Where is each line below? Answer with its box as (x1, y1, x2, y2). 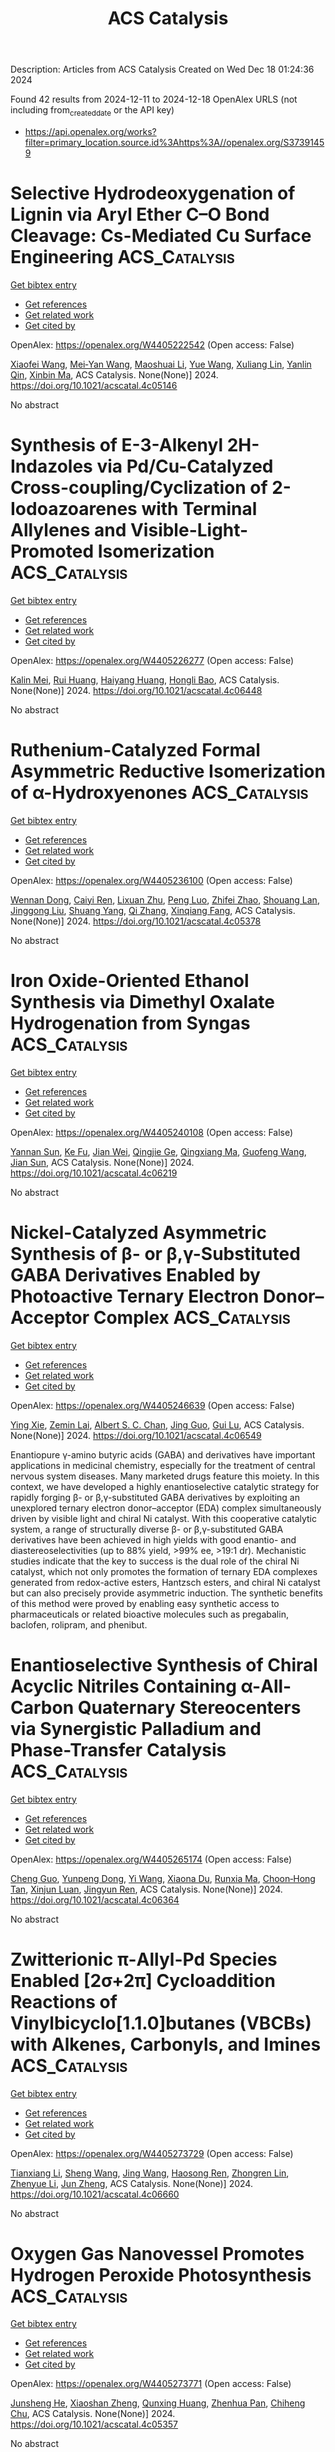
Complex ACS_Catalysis (93, 1306, 291, 1329)
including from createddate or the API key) (10, 104, 175, 118)
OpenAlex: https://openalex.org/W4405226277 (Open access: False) (10, 654, 295, 666)
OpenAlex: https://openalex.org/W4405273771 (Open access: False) (10, 2378, 292, 2390)
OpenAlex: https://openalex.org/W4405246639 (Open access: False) (10, 1399, 295, 1411)
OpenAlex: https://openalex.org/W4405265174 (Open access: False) (10, 1853, 293, 1865)
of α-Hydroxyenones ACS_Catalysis (10, 782, 309, 804)
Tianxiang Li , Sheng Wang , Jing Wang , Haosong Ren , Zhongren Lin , (10, 2167, 290, 2179)
